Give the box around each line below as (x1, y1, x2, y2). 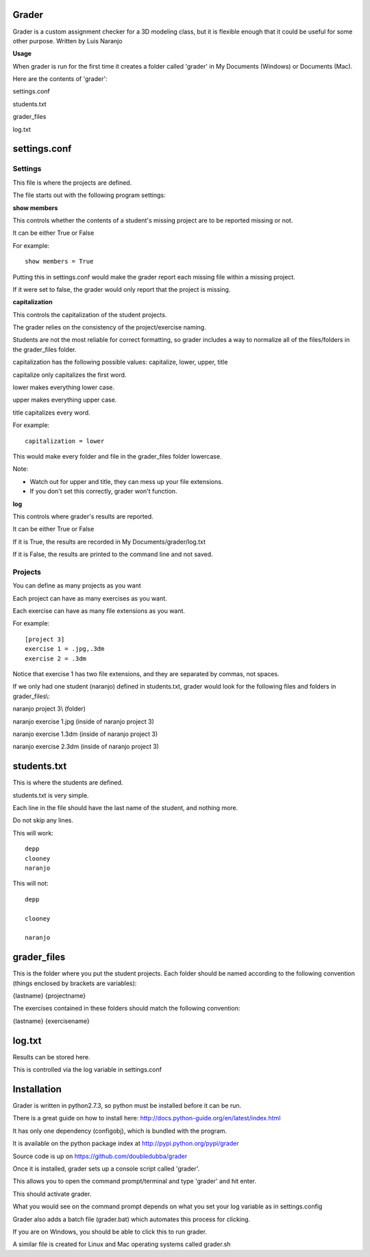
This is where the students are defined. (12, 779, 123, 787)
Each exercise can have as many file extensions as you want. (12, 607, 185, 615)
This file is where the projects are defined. (12, 178, 132, 187)
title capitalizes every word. (12, 408, 90, 417)
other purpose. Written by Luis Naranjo (12, 36, 123, 45)
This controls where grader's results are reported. (12, 512, 153, 520)
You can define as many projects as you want (12, 581, 141, 590)
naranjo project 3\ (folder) (12, 704, 86, 713)
